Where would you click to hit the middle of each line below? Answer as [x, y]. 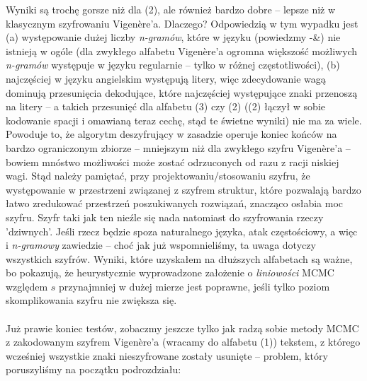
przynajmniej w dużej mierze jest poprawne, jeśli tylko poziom [194, 286]
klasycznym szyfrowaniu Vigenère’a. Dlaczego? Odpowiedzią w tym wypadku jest [182, 23]
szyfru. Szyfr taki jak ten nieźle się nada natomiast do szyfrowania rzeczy [165, 217]
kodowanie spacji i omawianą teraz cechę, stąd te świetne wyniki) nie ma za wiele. [184, 120]
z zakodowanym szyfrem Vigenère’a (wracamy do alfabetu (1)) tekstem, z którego [183, 342]
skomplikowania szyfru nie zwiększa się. [91, 300]
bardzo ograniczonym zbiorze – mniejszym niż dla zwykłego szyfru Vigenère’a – [178, 147]
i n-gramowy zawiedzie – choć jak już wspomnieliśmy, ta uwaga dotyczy [161, 245]
